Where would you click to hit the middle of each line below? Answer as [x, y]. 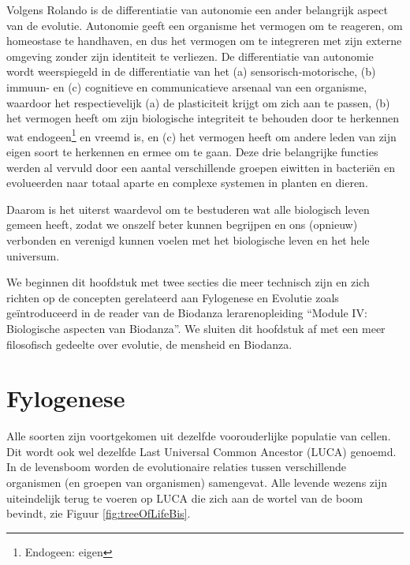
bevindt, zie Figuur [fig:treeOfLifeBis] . [99, 513]
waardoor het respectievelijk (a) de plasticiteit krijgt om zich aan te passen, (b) [198, 102]
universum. [33, 255]
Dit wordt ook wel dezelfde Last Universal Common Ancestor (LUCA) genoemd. [201, 451]
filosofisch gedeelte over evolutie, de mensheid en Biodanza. [149, 344]
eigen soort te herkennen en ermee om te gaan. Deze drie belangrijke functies [192, 152]
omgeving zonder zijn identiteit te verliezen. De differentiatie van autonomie [190, 56]
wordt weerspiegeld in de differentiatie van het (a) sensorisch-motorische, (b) [191, 71]
